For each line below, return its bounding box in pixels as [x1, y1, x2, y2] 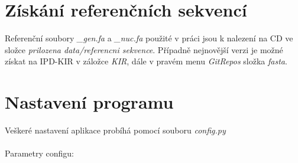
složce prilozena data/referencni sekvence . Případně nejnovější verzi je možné [5, 43, 283, 56]
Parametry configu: [5, 147, 74, 159]
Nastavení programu [5, 90, 174, 114]
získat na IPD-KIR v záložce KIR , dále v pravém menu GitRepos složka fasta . [5, 55, 287, 67]
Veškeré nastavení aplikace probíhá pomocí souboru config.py [5, 124, 226, 136]
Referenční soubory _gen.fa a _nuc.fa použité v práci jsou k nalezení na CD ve [5, 32, 293, 44]
